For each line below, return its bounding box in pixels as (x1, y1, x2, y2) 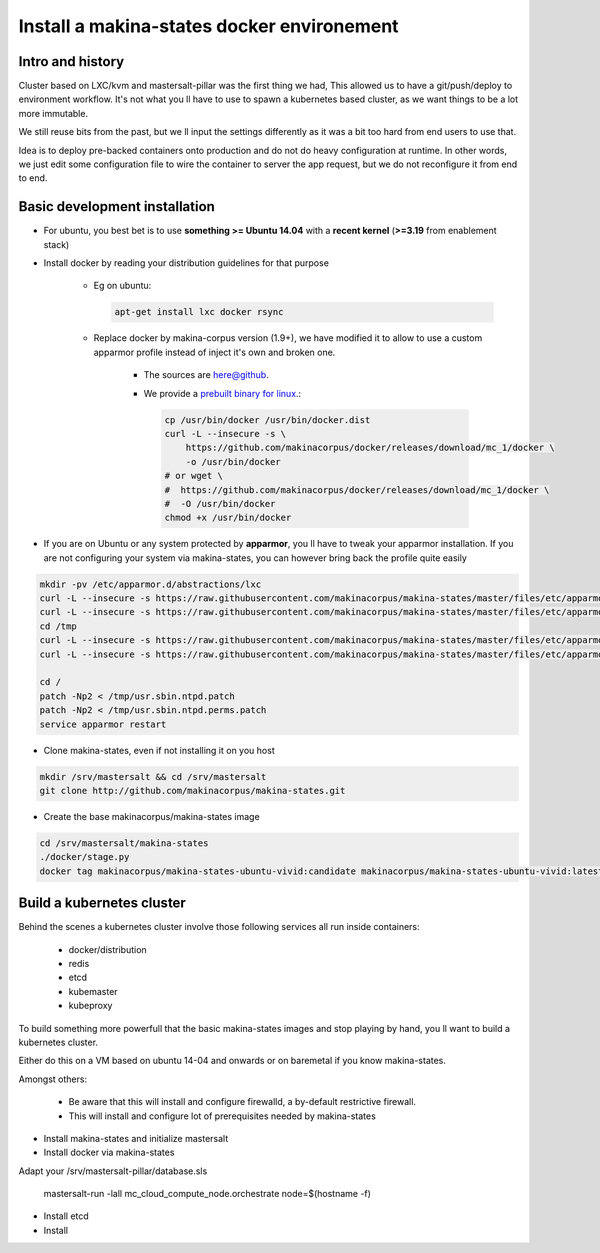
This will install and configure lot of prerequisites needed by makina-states (68, 1110, 377, 1122)
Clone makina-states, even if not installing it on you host (43, 744, 275, 756)
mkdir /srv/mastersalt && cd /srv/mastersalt (39, 771, 267, 782)
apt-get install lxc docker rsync (114, 306, 284, 318)
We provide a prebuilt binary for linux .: (143, 387, 302, 399)
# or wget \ (164, 470, 224, 482)
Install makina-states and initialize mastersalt (43, 1132, 229, 1144)
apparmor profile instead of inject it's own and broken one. (93, 346, 336, 358)
